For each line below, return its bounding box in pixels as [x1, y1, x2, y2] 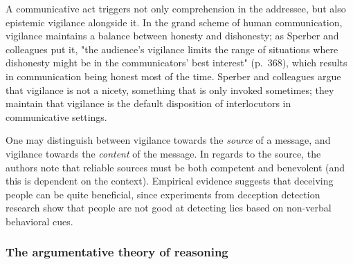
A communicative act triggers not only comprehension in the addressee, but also [6, 1, 346, 15]
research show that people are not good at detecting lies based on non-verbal [6, 200, 332, 215]
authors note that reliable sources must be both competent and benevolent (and [6, 160, 345, 174]
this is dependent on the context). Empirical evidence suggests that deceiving [6, 173, 334, 188]
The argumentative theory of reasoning [6, 243, 228, 261]
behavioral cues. [6, 214, 73, 228]
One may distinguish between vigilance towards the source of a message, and [6, 133, 331, 147]
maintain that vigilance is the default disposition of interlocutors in [6, 96, 291, 111]
